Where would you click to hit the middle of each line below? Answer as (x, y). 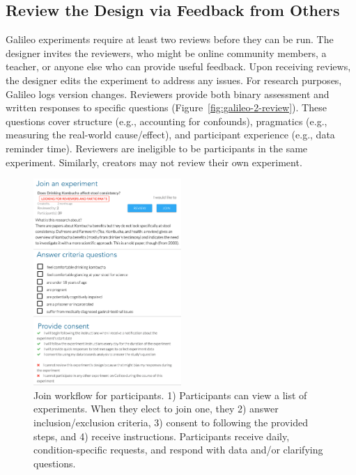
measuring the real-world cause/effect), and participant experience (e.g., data (170, 135)
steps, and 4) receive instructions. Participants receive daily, (162, 436)
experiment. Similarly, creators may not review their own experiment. (154, 162)
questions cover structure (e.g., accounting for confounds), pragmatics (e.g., (167, 121)
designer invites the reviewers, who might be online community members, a (166, 53)
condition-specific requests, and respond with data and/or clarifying (178, 450)
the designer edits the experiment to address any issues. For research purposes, (174, 80)
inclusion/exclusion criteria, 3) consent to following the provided (171, 422)
